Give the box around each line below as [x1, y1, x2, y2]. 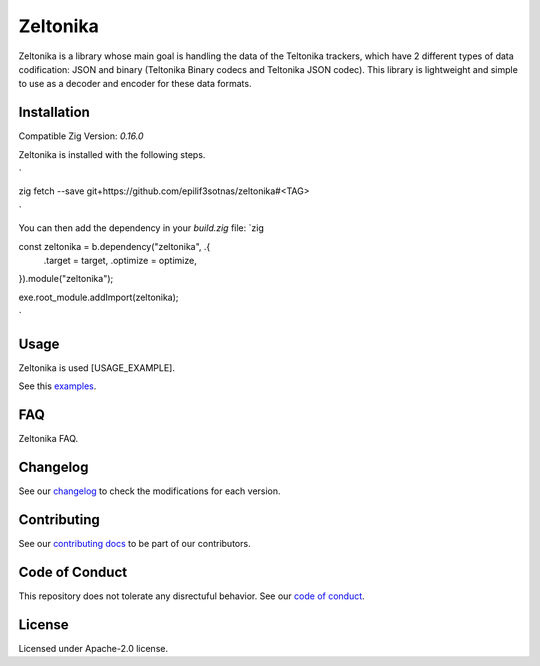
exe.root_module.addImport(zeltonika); [18, 291, 179, 303]
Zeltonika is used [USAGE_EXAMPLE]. [18, 362, 175, 374]
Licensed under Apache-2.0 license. [18, 642, 169, 654]
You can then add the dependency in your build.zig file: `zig [18, 222, 264, 234]
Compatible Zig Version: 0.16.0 [18, 130, 144, 142]
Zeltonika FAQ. [18, 433, 79, 445]
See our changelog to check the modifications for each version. [18, 485, 281, 497]
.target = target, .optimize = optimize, [43, 254, 197, 266]
